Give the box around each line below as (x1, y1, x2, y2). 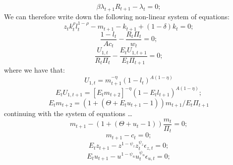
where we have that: (4, 65, 65, 75)
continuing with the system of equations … (4, 108, 132, 118)
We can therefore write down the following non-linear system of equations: (4, 11, 230, 21)
